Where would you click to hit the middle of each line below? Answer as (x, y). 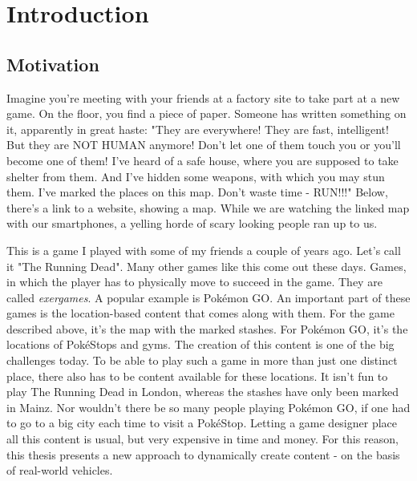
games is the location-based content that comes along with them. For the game (200, 313)
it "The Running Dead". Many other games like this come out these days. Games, (206, 266)
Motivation (53, 64)
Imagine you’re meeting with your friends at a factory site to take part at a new (203, 97)
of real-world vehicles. (60, 470)
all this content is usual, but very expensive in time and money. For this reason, (202, 439)
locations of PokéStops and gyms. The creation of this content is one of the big (200, 344)
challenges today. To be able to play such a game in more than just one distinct (202, 360)
